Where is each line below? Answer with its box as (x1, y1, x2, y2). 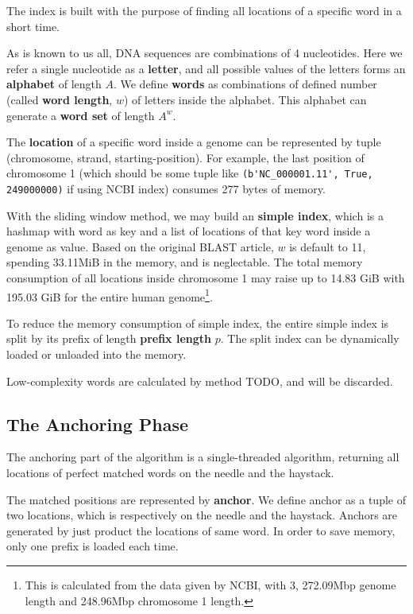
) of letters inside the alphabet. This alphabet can (123, 91, 367, 107)
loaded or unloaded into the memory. (6, 346, 187, 363)
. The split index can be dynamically (220, 330, 399, 347)
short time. (6, 17, 60, 34)
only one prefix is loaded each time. (6, 538, 179, 554)
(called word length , (6, 91, 113, 107)
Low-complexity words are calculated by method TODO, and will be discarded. (6, 372, 393, 389)
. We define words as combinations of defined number (113, 76, 377, 92)
